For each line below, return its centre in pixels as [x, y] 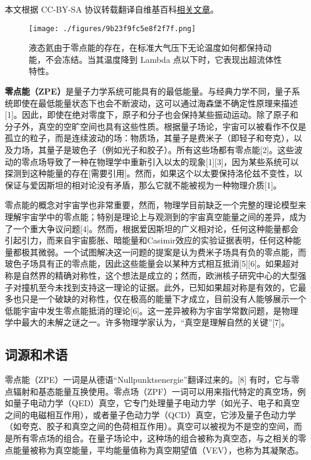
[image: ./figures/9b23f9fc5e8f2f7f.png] [112, 28]
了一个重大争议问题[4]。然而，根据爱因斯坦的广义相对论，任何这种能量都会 [152, 228]
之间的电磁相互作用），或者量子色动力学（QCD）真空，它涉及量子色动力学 [150, 414]
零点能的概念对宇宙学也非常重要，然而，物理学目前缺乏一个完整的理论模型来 [155, 205]
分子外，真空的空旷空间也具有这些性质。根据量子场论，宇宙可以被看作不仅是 [155, 126]
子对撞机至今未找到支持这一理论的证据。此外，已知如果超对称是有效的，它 [151, 287]
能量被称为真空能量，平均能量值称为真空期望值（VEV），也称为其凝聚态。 [158, 450]
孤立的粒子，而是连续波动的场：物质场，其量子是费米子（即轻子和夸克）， [149, 138]
